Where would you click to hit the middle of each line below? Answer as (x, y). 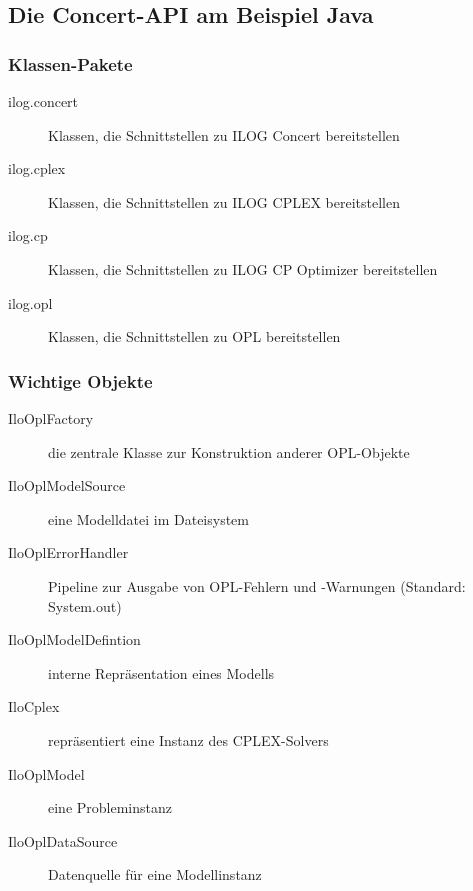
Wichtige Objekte (80, 380)
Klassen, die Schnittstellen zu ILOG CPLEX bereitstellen (224, 201)
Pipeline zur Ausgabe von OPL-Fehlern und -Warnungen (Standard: (257, 585)
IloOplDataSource (63, 840)
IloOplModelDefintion (74, 639)
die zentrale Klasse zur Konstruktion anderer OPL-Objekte (229, 451)
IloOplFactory (51, 417)
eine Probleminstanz (110, 807)
